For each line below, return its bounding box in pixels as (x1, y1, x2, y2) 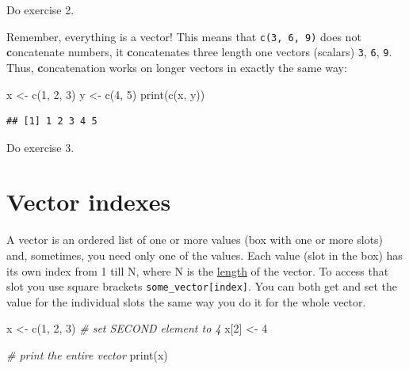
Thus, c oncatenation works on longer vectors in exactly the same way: (6, 59, 347, 75)
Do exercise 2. (6, 2, 75, 17)
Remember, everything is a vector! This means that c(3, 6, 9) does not (6, 28, 361, 44)
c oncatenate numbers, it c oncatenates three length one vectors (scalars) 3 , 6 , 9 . (6, 44, 392, 60)
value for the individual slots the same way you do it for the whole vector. (6, 293, 366, 310)
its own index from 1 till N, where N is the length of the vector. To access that (6, 262, 389, 279)
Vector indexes (6, 185, 171, 218)
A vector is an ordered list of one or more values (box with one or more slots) (6, 231, 384, 248)
